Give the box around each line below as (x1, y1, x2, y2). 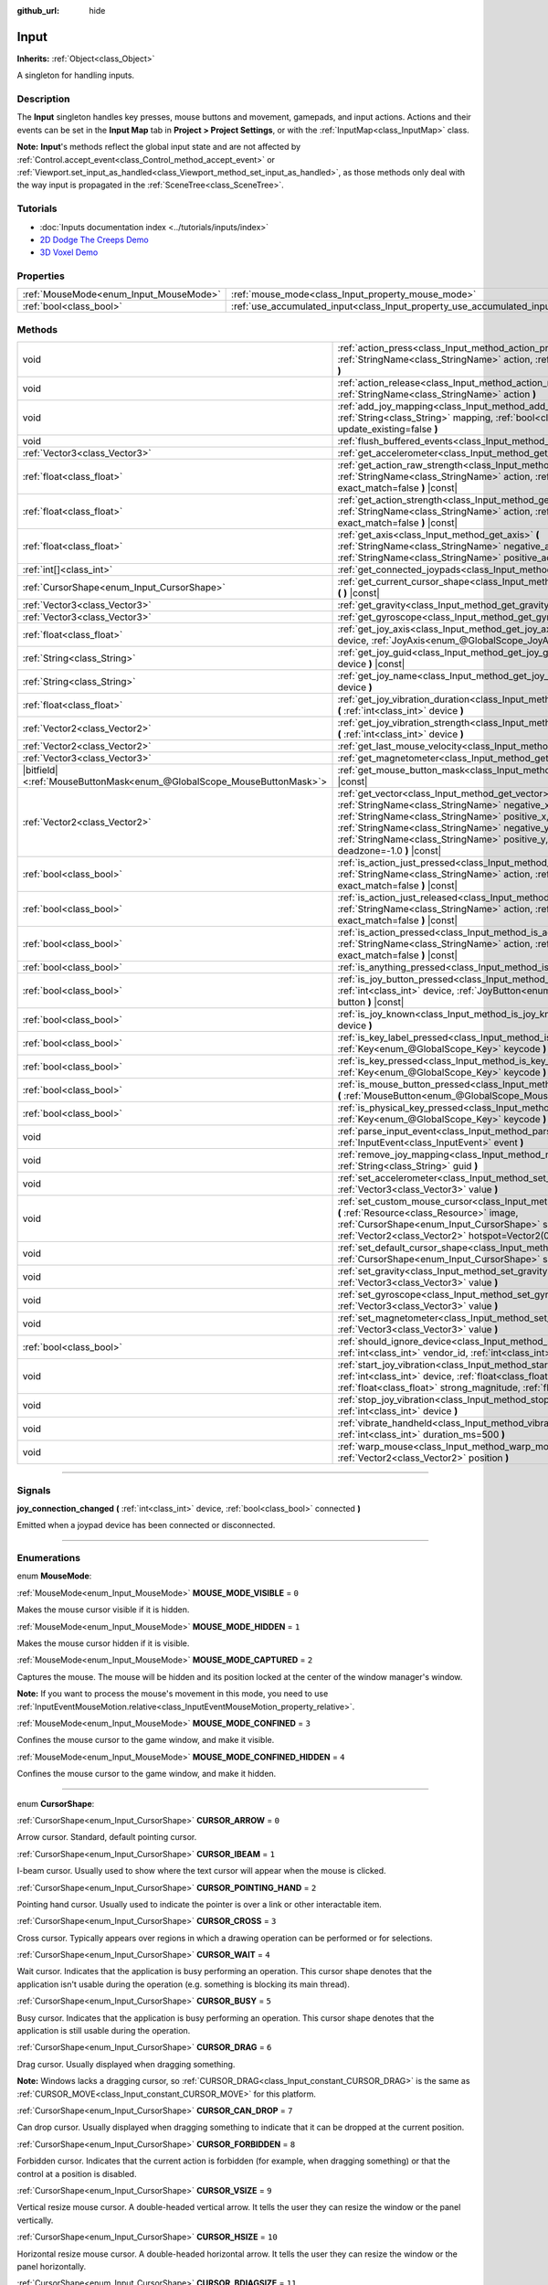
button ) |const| (337, 996, 405, 1009)
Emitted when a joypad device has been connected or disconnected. (16, 1520, 276, 1531)
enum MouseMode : (16, 1570, 92, 1581)
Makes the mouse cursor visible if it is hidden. (16, 1604, 190, 1615)
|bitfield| (22, 764, 58, 777)
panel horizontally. (16, 2260, 87, 2271)
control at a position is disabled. (16, 2168, 137, 2179)
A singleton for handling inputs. (16, 69, 135, 81)
